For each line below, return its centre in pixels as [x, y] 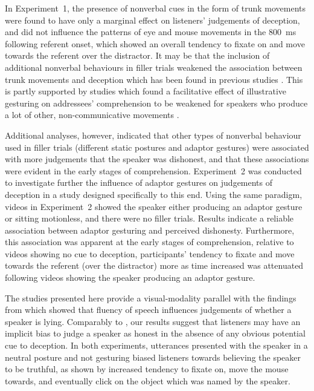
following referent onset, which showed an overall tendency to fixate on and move [155, 43]
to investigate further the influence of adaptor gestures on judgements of [139, 182]
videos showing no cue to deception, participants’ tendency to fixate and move [150, 253]
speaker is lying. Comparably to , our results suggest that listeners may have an [153, 321]
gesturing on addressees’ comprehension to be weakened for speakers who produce [156, 103]
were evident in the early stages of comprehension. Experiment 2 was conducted [153, 170]
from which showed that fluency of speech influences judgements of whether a [148, 310]
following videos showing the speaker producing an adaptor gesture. [130, 278]
